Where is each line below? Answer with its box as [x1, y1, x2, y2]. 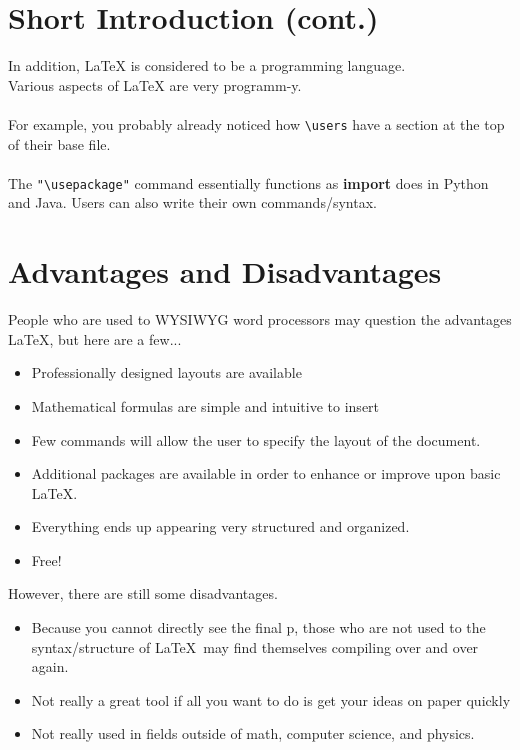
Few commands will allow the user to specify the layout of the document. [31, 429, 481, 450]
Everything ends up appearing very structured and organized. [31, 516, 410, 537]
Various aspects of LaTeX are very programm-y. [8, 74, 302, 95]
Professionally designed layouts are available [31, 362, 302, 383]
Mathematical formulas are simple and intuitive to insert [31, 395, 380, 416]
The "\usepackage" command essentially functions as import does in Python [8, 172, 489, 193]
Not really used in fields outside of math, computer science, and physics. [31, 723, 475, 744]
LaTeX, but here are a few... [8, 328, 182, 349]
